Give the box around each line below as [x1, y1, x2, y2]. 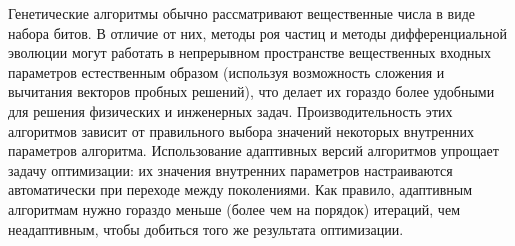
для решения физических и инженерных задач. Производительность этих [8, 100, 453, 121]
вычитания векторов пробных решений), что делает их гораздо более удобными [8, 81, 495, 102]
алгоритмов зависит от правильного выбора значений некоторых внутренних [8, 120, 474, 141]
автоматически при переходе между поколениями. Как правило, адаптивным [8, 179, 473, 200]
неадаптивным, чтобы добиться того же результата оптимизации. [8, 218, 404, 239]
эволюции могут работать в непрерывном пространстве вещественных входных [8, 42, 491, 63]
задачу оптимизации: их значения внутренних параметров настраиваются [8, 159, 453, 180]
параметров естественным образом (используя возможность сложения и [8, 61, 445, 82]
